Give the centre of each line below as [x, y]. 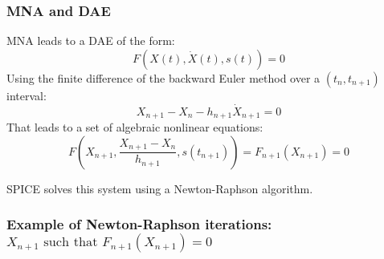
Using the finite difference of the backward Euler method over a [163, 77]
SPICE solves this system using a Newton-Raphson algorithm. [160, 188]
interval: [27, 95]
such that [71, 243]
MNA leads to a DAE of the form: [91, 40]
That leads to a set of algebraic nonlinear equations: [135, 127]
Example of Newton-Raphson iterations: [139, 224]
